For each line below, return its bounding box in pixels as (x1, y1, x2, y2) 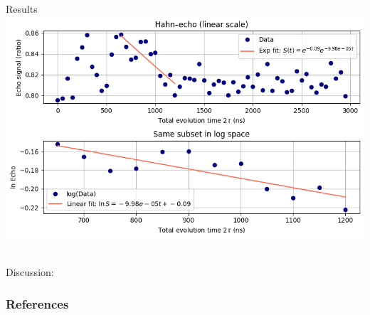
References (6, 294, 69, 312)
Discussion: (6, 265, 54, 279)
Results (6, 1, 38, 16)
